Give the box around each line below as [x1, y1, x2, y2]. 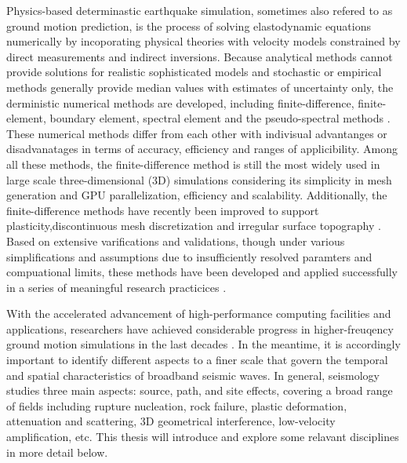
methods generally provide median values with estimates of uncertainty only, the [6, 78, 394, 95]
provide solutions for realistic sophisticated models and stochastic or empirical [6, 64, 382, 80]
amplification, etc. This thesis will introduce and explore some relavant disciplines [6, 428, 399, 445]
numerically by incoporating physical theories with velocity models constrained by [6, 33, 401, 49]
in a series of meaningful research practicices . [6, 279, 227, 295]
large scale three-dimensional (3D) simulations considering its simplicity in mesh [6, 171, 392, 188]
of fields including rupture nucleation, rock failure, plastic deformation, [6, 397, 347, 414]
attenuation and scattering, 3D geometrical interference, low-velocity [6, 413, 336, 429]
